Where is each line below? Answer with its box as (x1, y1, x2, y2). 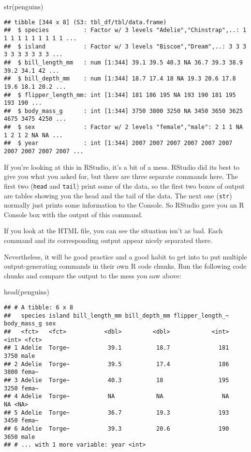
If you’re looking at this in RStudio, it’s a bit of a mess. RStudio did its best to (4, 161, 240, 172)
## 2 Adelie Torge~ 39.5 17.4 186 (4, 360, 229, 368)
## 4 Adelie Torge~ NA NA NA (4, 393, 229, 400)
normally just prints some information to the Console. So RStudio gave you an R (4, 200, 244, 210)
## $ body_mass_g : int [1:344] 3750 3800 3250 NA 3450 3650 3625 (4, 107, 243, 114)
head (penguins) (4, 287, 49, 297)
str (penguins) (4, 1, 44, 11)
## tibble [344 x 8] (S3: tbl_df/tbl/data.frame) (4, 18, 167, 26)
